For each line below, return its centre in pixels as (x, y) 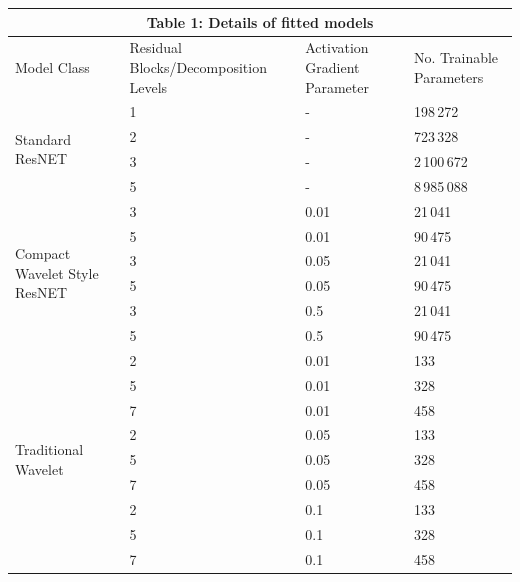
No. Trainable (456, 57)
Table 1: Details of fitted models (260, 21)
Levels (148, 86)
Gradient (332, 66)
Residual (155, 47)
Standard (43, 138)
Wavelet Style (57, 272)
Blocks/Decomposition (198, 66)
